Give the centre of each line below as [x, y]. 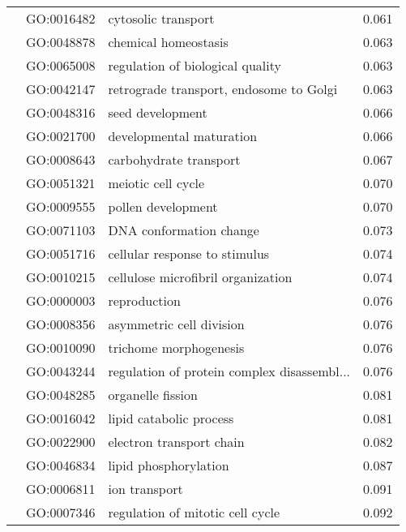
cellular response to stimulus [189, 253]
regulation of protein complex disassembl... [229, 371]
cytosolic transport [161, 18]
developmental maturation [183, 136]
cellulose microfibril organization [200, 277]
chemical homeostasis [168, 42]
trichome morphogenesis [176, 348]
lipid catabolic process [171, 418]
